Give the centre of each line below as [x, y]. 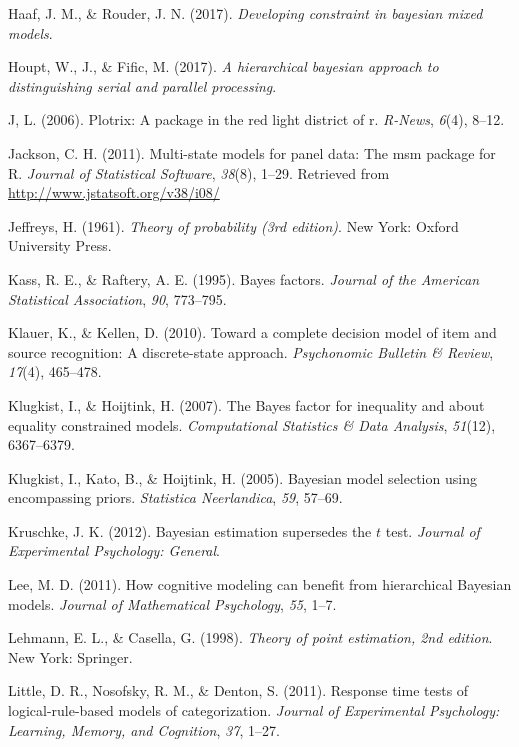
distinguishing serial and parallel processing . [142, 85]
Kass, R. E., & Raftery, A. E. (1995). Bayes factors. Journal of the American [244, 278]
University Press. [60, 245]
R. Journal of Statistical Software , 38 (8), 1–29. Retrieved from [199, 172]
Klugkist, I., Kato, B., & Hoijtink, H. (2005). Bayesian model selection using [242, 477]
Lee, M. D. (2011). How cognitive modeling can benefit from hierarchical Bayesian [260, 584]
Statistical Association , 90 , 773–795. [117, 298]
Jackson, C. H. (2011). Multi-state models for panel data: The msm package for [252, 152]
